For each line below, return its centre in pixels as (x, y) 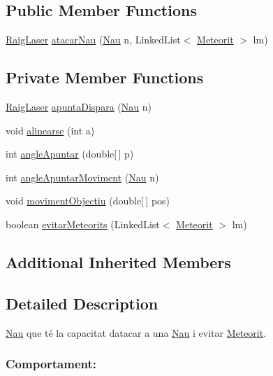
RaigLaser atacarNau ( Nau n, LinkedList (93, 40)
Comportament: (51, 364)
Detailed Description (82, 303)
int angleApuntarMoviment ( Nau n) (82, 177)
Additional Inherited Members (118, 262)
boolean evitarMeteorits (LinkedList (83, 224)
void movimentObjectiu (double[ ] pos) (88, 201)
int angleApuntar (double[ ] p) (70, 154)
